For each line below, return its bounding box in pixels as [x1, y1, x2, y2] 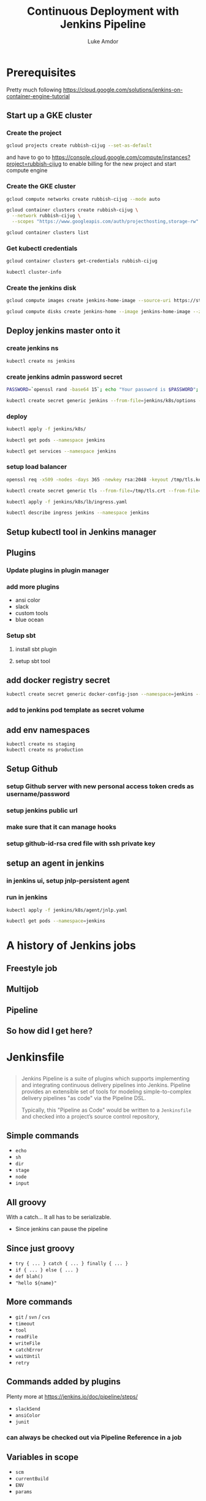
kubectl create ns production [6, 747, 84, 753]
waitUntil [15, 1353, 41, 1359]
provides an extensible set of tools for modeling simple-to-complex [21, 1088, 192, 1095]
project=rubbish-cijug [6, 160, 62, 168]
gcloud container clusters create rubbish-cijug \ [6, 207, 139, 213]
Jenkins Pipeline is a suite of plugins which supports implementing [21, 1074, 190, 1082]
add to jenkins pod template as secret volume [6, 706, 145, 715]
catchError [15, 1346, 44, 1353]
